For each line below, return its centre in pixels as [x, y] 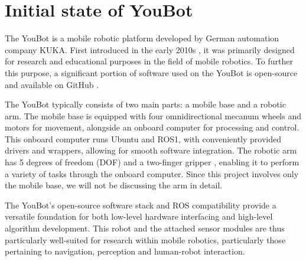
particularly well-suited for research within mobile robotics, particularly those [145, 239]
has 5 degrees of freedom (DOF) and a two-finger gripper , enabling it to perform [152, 162]
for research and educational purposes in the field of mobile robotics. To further [149, 61]
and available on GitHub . [52, 84]
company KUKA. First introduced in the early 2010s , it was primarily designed [150, 49]
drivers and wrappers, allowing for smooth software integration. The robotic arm [151, 150]
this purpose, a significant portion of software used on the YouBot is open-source [151, 72]
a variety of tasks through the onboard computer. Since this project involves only [152, 173]
